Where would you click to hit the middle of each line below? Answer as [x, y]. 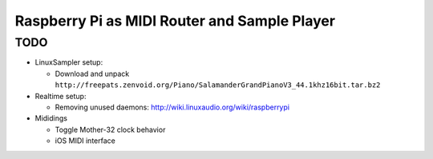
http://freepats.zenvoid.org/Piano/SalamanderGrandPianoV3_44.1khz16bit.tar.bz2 [218, 85]
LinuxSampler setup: [69, 62]
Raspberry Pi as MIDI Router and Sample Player [175, 21]
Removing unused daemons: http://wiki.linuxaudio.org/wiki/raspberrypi [172, 107]
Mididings [51, 118]
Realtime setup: [61, 96]
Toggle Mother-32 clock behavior [110, 129]
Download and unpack [92, 74]
